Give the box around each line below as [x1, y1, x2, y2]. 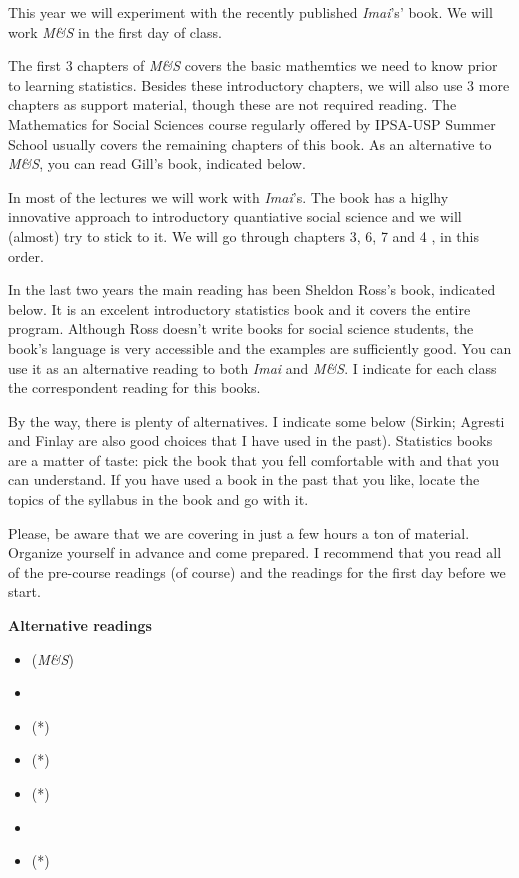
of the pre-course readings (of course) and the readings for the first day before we [8, 561, 506, 582]
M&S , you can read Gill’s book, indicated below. [8, 153, 306, 174]
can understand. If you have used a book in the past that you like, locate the [8, 469, 480, 490]
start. [8, 581, 41, 602]
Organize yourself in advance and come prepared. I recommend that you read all [8, 542, 502, 563]
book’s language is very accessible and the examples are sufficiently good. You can [8, 337, 512, 358]
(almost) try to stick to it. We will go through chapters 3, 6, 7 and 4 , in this [8, 225, 479, 246]
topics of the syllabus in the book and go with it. [8, 489, 309, 510]
